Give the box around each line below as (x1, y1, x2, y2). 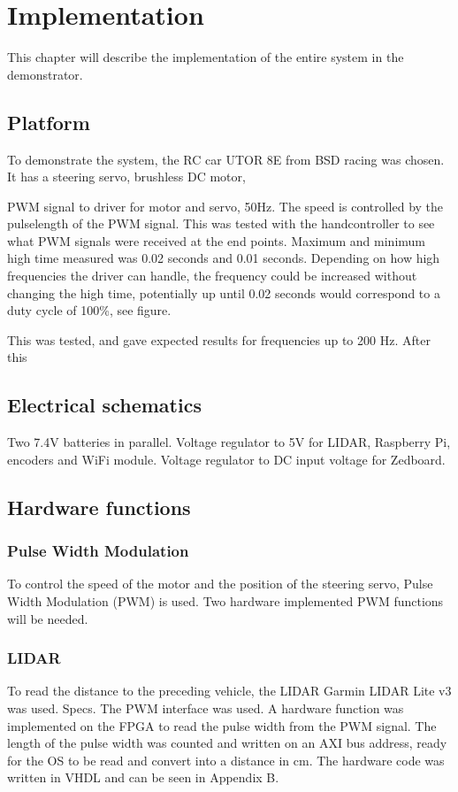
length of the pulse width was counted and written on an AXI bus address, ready (7, 734, 447, 752)
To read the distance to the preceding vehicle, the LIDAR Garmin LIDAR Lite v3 (7, 681, 452, 700)
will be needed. (7, 609, 88, 627)
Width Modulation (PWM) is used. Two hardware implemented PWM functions (7, 592, 444, 611)
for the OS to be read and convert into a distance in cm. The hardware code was (7, 750, 445, 769)
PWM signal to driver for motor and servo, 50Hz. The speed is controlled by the (7, 196, 444, 215)
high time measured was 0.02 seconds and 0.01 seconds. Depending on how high (7, 249, 440, 267)
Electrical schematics (7, 391, 202, 419)
